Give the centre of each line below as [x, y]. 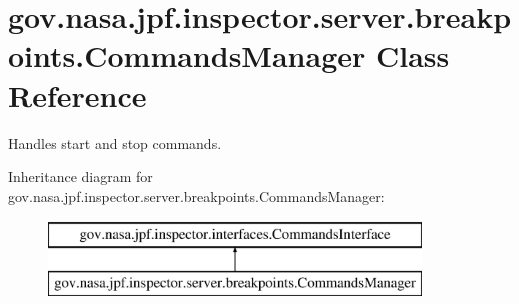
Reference [77, 94]
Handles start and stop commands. [115, 142]
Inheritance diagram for [80, 176]
